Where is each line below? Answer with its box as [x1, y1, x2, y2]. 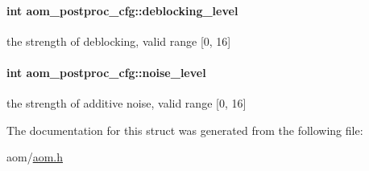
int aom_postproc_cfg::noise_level [6, 63, 206, 80]
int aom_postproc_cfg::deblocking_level [6, 2, 238, 18]
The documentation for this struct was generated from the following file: [6, 121, 363, 138]
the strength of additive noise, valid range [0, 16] [6, 95, 247, 112]
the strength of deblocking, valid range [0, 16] [6, 32, 231, 49]
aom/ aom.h [6, 149, 64, 165]
